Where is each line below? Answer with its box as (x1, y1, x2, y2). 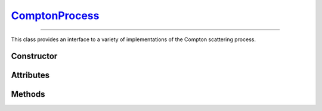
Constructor (11, 51, 58, 61)
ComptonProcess (11, 9, 100, 22)
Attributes (11, 70, 50, 81)
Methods (11, 90, 45, 100)
